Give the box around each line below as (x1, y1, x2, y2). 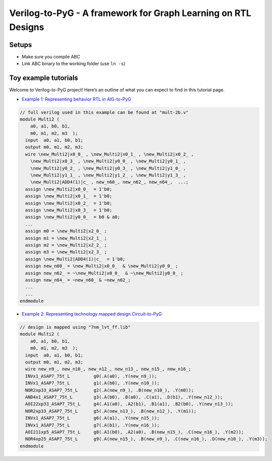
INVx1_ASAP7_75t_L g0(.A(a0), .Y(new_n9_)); (25, 373, 157, 379)
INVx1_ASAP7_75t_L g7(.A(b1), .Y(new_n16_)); (25, 422, 160, 428)
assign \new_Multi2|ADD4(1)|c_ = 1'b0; (25, 256, 125, 262)
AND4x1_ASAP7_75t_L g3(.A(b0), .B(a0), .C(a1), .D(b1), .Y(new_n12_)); (25, 394, 223, 400)
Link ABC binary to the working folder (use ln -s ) (21, 60, 125, 67)
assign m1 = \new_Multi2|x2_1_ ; (25, 235, 107, 241)
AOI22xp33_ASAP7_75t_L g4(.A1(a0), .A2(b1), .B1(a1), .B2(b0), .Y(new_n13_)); (25, 401, 233, 407)
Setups (9, 40, 32, 49)
